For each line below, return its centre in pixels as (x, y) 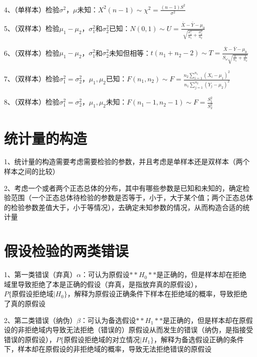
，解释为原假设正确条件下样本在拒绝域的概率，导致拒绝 (157, 294)
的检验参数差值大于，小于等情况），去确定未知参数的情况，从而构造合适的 (123, 207)
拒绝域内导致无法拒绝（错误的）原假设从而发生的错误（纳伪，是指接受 (139, 330)
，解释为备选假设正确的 (192, 339)
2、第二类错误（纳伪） (40, 320)
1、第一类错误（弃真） (40, 274)
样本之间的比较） (32, 171)
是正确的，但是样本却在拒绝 (201, 274)
